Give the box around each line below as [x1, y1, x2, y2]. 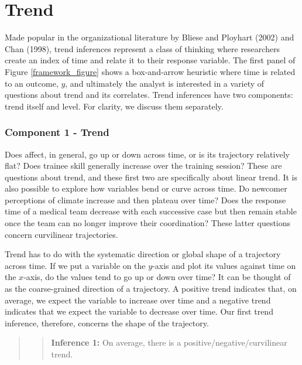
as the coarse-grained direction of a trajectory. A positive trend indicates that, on [5, 282, 297, 295]
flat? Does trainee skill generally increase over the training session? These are [5, 159, 282, 172]
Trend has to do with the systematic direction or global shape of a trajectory [5, 248, 281, 260]
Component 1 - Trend [5, 125, 109, 139]
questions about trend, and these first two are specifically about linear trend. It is [5, 170, 298, 183]
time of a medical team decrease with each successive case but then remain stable [5, 205, 297, 217]
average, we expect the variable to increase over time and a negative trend [5, 294, 271, 306]
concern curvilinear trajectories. [5, 228, 118, 240]
